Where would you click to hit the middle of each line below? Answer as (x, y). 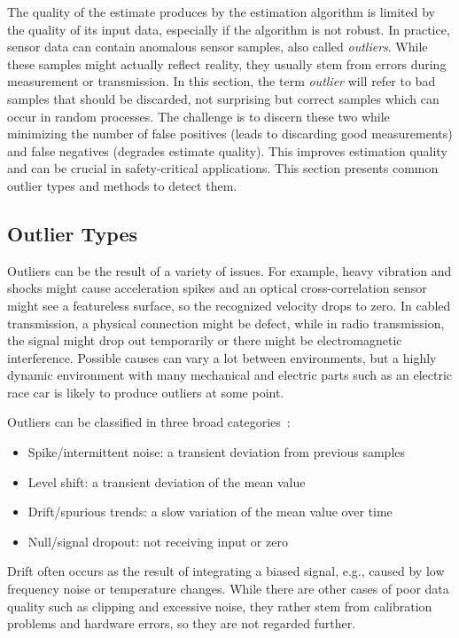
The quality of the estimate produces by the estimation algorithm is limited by (221, 12)
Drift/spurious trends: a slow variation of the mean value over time (210, 512)
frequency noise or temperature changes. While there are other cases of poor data (228, 589)
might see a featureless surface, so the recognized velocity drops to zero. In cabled (229, 305)
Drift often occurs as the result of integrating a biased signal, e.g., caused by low (226, 571)
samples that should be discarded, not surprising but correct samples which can (223, 98)
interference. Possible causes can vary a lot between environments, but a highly (222, 357)
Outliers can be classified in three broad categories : (149, 422)
